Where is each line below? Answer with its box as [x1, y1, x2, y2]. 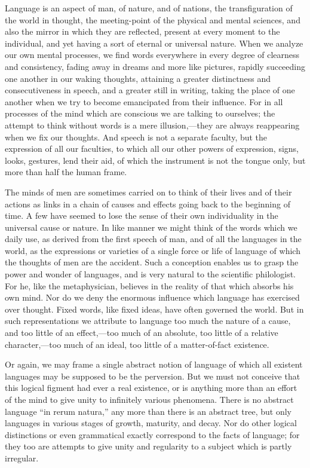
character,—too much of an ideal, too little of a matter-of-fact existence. [5, 338, 269, 350]
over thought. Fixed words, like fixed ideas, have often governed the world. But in [5, 302, 304, 315]
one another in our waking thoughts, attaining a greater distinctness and [5, 72, 271, 84]
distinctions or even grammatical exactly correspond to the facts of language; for [5, 428, 300, 441]
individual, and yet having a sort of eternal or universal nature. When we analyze [5, 36, 303, 49]
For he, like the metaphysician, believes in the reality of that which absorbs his [5, 279, 294, 292]
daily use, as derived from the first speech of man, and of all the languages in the [5, 233, 302, 245]
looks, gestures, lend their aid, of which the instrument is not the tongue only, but [5, 154, 306, 166]
